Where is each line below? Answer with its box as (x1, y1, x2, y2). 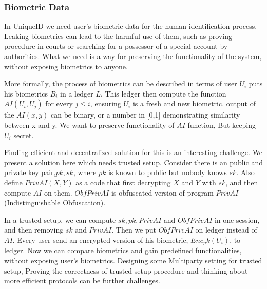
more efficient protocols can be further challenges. (4, 275, 161, 286)
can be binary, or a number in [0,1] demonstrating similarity (51, 109, 240, 120)
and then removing (4, 224, 64, 235)
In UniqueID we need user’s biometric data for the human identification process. (4, 21, 257, 31)
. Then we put (111, 224, 156, 235)
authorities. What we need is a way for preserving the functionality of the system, (4, 51, 262, 61)
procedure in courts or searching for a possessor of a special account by (4, 41, 228, 51)
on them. (44, 187, 72, 198)
